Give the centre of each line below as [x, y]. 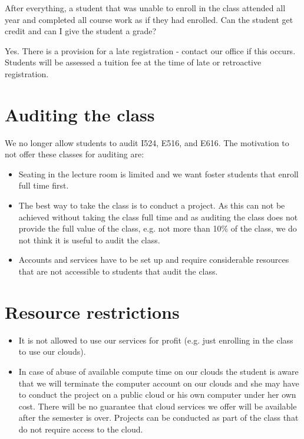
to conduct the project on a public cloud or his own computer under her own [157, 395]
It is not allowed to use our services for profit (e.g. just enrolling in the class [156, 340]
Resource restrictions [92, 311]
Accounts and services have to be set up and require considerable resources [154, 260]
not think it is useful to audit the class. [89, 240]
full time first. [44, 185]
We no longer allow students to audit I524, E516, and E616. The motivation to [147, 142]
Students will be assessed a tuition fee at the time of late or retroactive [133, 62]
